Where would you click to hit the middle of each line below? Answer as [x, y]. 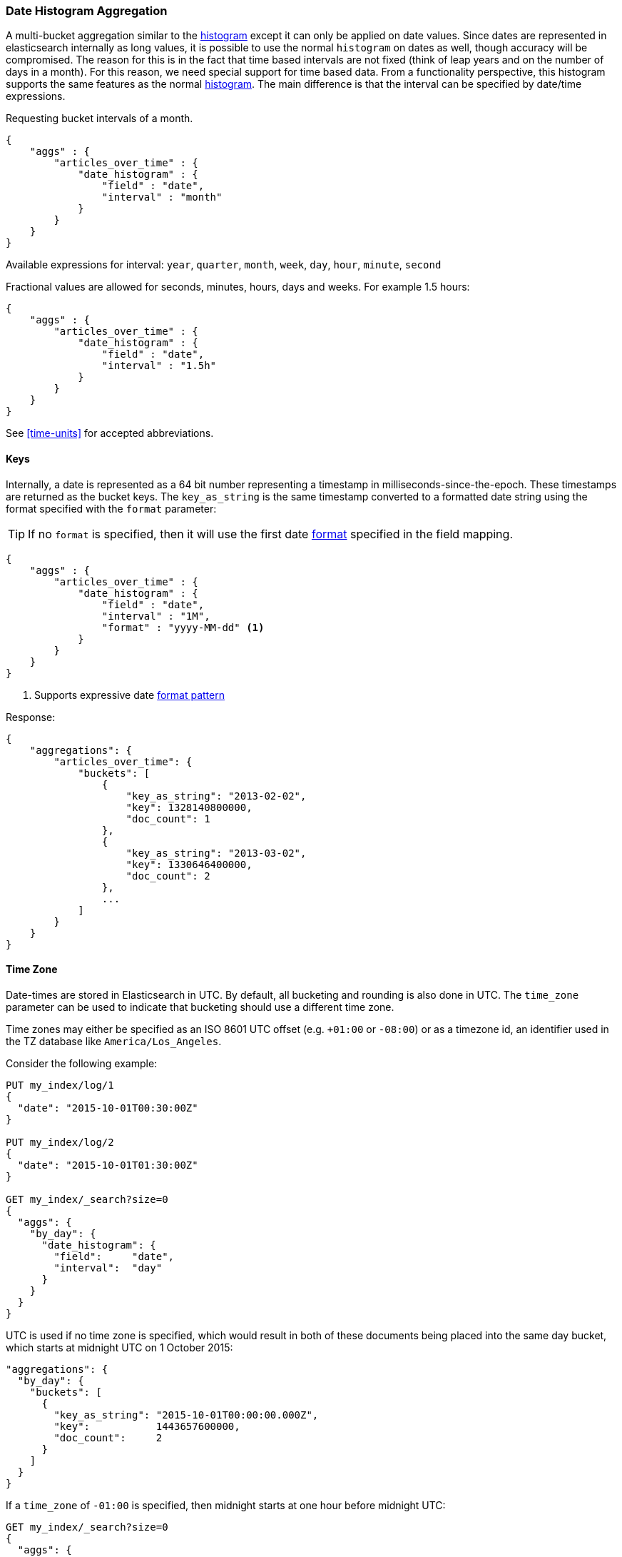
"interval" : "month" [162, 197]
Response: [31, 717]
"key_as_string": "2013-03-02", [216, 853]
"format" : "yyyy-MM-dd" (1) [183, 627]
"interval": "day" [108, 1268]
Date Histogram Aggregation [87, 11]
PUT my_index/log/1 [60, 1085]
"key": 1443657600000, [147, 1426]
